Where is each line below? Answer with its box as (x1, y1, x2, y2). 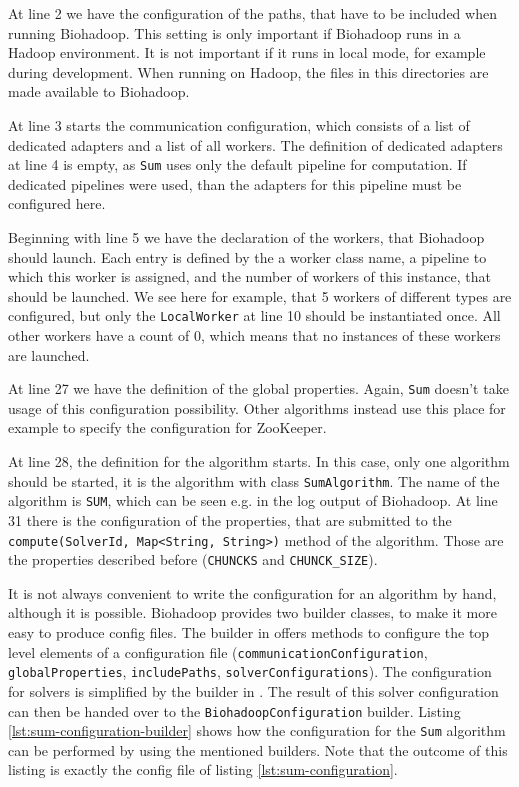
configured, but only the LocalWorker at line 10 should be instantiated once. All (8, 305, 501, 326)
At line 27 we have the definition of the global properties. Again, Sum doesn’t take (8, 378, 509, 399)
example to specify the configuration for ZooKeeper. (8, 417, 327, 438)
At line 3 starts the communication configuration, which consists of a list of (8, 114, 470, 135)
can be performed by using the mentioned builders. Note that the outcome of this (8, 739, 508, 760)
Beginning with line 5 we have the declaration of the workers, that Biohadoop (8, 227, 485, 247)
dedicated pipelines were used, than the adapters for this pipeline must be (8, 173, 462, 194)
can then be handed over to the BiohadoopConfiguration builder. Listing (8, 700, 461, 721)
